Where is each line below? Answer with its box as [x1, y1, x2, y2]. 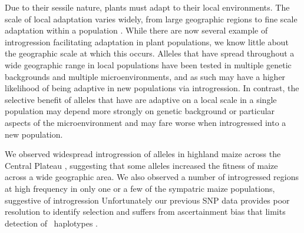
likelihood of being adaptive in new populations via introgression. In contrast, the [5, 82, 299, 94]
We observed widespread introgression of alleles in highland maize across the [5, 148, 281, 160]
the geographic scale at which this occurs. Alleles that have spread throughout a [5, 47, 295, 59]
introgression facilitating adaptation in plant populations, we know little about [5, 35, 289, 48]
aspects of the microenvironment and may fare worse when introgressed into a [5, 116, 286, 128]
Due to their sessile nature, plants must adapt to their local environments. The [5, 1, 290, 13]
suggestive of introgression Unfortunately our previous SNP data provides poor [5, 194, 290, 206]
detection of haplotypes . [5, 217, 98, 229]
